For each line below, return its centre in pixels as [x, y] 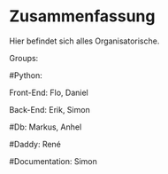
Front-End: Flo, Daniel [49, 92]
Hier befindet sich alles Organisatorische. [84, 41]
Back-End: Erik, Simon [50, 109]
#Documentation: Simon [53, 161]
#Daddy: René [35, 144]
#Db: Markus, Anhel [46, 127]
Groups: [24, 58]
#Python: [26, 75]
